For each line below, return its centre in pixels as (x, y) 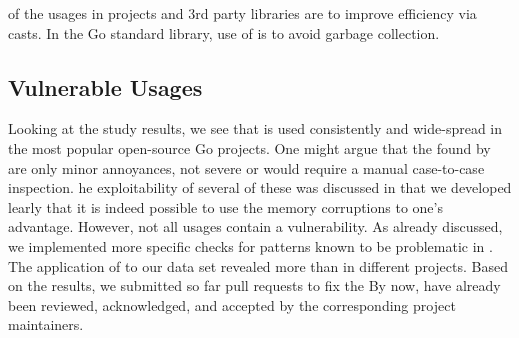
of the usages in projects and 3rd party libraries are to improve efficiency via (242, 13)
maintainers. (46, 324)
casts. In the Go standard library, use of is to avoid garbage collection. (224, 32)
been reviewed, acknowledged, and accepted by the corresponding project (232, 304)
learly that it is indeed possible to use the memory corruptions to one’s (225, 206)
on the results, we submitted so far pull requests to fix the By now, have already (254, 285)
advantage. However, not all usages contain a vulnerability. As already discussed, (255, 226)
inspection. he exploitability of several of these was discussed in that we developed (260, 187)
